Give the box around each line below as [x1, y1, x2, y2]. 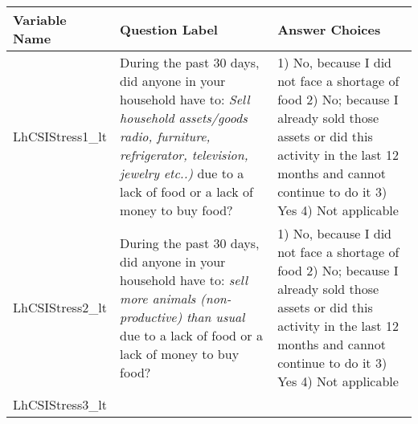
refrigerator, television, [120, 145, 248, 164]
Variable [13, 10, 67, 29]
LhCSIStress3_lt [13, 395, 107, 414]
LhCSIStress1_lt [13, 127, 107, 145]
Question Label [120, 19, 218, 39]
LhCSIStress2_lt [13, 298, 107, 316]
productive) [120, 307, 182, 326]
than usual [186, 307, 245, 326]
